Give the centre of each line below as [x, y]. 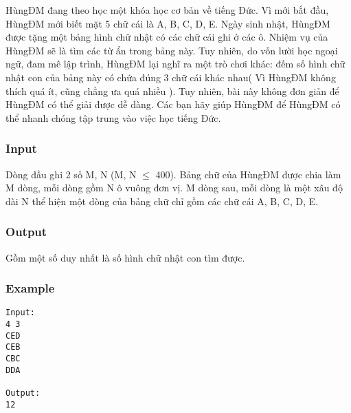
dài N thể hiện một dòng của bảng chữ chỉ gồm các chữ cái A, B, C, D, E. [162, 201]
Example [30, 288]
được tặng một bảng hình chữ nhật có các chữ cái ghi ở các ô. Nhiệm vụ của [167, 37]
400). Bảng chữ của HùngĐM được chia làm [248, 174]
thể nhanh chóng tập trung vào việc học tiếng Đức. [113, 117]
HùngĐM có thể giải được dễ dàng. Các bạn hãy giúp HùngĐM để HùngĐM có [173, 104]
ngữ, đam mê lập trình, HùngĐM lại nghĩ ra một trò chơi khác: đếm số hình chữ [175, 64]
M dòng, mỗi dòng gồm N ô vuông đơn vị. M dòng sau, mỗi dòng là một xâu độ [174, 188]
